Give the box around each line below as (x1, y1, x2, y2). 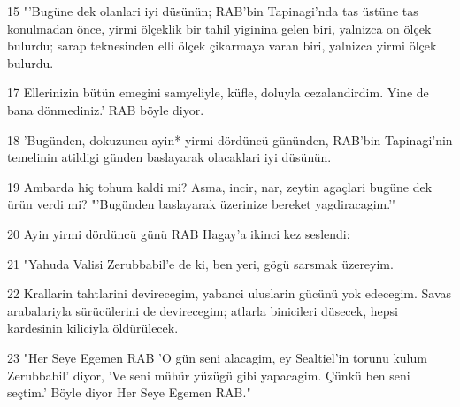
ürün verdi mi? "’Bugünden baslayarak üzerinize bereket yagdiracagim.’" (7, 195, 397, 213)
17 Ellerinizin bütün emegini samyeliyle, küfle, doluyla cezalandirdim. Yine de (7, 83, 429, 102)
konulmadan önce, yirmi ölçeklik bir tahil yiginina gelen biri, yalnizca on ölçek (7, 19, 432, 37)
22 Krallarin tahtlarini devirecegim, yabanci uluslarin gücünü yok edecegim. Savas (7, 284, 452, 303)
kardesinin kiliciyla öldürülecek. (7, 319, 179, 337)
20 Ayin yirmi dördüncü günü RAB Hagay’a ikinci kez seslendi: (7, 224, 350, 242)
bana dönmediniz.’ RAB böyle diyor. (7, 100, 204, 119)
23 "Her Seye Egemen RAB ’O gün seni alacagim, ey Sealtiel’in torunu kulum (7, 348, 427, 366)
